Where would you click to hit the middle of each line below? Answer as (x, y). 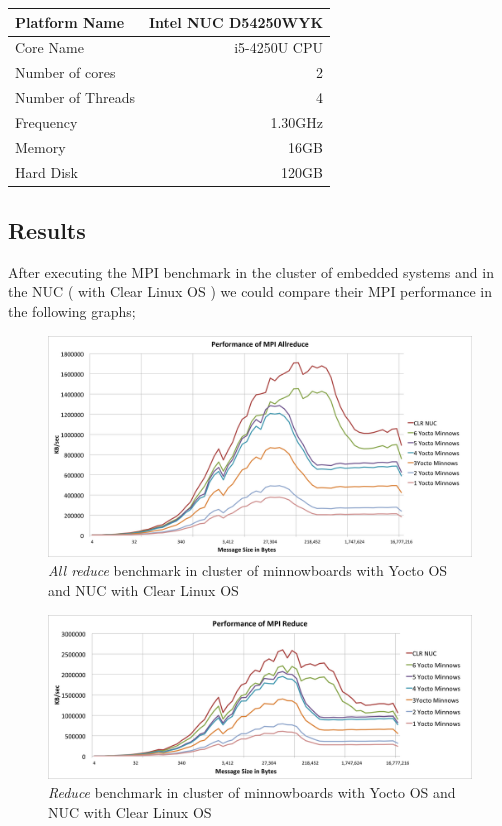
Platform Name (70, 21)
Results (47, 230)
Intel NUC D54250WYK (236, 21)
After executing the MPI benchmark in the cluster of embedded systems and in (251, 271)
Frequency (46, 121)
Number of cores (65, 72)
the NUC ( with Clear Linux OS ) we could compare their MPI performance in (250, 291)
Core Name (49, 47)
